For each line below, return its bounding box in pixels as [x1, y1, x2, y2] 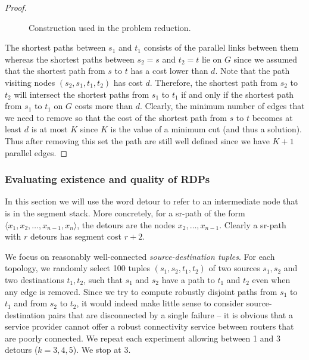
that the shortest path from [5, 64, 105, 77]
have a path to [161, 273, 215, 285]
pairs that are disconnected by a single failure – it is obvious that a [48, 308, 293, 321]
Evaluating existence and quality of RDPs [5, 172, 210, 187]
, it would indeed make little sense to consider [76, 297, 244, 309]
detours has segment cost [30, 230, 122, 243]
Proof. [5, 1, 27, 13]
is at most [31, 123, 68, 135]
